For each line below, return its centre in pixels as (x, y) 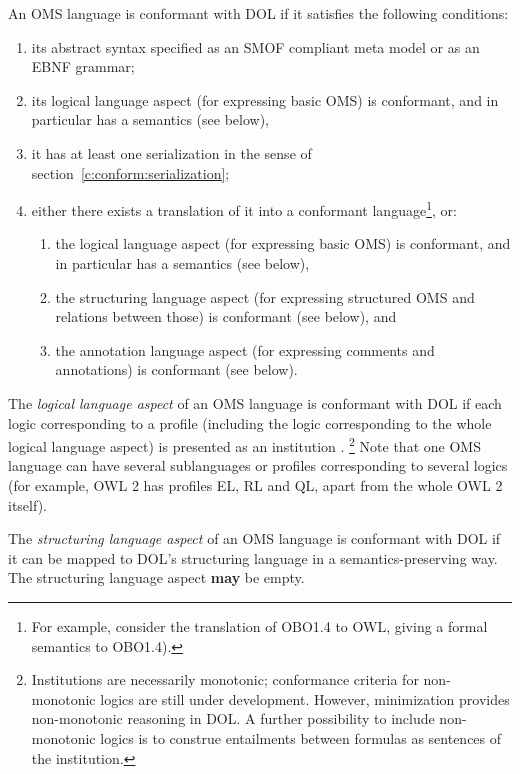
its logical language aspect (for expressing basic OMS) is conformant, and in (265, 99)
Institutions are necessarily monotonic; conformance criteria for (225, 679)
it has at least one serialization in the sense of (171, 152)
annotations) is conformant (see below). (176, 369)
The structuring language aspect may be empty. (156, 577)
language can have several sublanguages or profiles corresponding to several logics (258, 465)
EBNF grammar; (83, 66)
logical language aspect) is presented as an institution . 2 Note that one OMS (244, 444)
